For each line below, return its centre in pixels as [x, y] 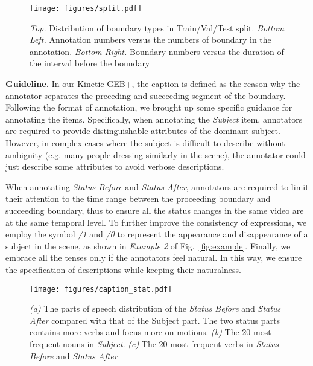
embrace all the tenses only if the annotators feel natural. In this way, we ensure [154, 258]
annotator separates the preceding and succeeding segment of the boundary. [146, 95]
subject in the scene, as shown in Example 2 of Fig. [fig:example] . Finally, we [148, 246]
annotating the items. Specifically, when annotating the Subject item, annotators [154, 119]
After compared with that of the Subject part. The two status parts [155, 320]
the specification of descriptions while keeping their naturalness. [123, 269]
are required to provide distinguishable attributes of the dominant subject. [143, 131]
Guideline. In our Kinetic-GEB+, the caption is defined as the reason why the [153, 84]
